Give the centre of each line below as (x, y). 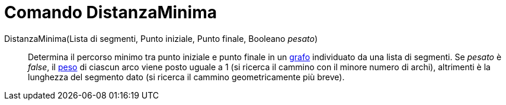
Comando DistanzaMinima (111, 12)
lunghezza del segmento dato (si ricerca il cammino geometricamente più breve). (186, 77)
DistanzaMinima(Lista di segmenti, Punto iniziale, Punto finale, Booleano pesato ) (161, 38)
